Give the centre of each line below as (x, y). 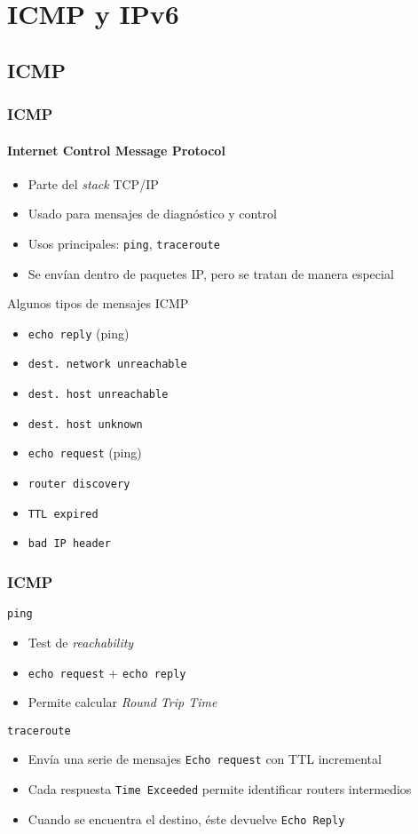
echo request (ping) (85, 453)
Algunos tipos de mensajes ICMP (98, 303)
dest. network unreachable (107, 365)
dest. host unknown (85, 424)
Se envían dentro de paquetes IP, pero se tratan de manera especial (211, 273)
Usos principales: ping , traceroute (124, 243)
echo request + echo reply (107, 672)
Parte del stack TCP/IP (93, 183)
